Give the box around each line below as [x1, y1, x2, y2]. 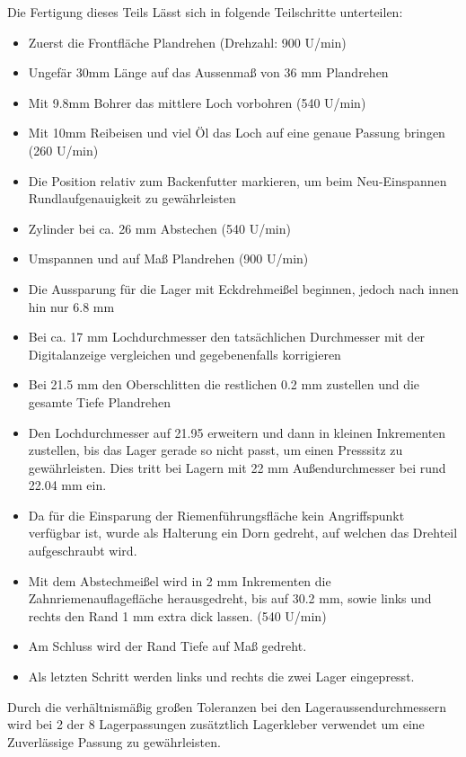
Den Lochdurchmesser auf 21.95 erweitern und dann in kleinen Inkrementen [28, 423, 446, 441]
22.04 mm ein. [28, 476, 107, 494]
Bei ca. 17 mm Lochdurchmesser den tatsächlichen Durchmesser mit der [28, 327, 426, 346]
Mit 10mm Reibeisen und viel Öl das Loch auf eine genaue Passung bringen [28, 123, 445, 142]
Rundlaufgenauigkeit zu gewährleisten [28, 189, 236, 208]
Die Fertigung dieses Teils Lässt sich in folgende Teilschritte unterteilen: [7, 3, 403, 21]
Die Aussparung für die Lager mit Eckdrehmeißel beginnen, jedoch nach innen [28, 279, 459, 298]
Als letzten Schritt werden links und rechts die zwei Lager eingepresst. [28, 667, 415, 686]
